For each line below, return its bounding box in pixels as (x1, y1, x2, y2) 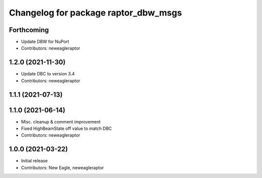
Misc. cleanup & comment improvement (21, 119, 101, 125)
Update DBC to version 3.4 (21, 71, 75, 77)
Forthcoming (9, 26, 49, 34)
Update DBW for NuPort (21, 39, 69, 45)
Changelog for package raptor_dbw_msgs (9, 7, 182, 18)
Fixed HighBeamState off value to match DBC (21, 125, 112, 131)
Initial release (21, 158, 48, 164)
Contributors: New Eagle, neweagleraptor (21, 164, 104, 170)
